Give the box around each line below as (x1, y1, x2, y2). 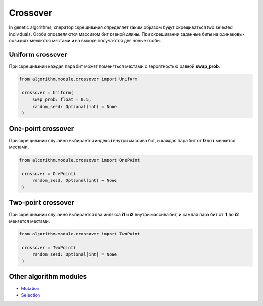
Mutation (21, 285, 39, 291)
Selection (21, 292, 40, 298)
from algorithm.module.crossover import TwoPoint (19, 231, 140, 237)
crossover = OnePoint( (22, 171, 76, 176)
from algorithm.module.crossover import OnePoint (19, 157, 140, 163)
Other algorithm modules (9, 272, 87, 281)
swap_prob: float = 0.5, (32, 97, 92, 102)
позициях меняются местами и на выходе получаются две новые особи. (9, 38, 161, 44)
